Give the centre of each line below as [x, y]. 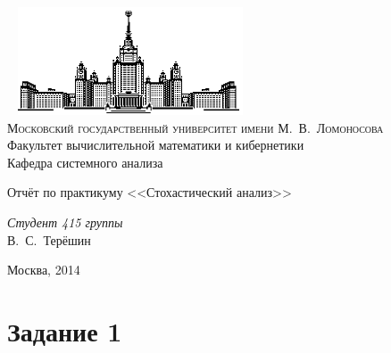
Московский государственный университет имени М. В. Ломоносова [195, 127]
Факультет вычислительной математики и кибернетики [156, 145]
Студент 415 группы [65, 222]
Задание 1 [65, 330]
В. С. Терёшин [49, 239]
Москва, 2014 [44, 270]
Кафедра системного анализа [85, 162]
